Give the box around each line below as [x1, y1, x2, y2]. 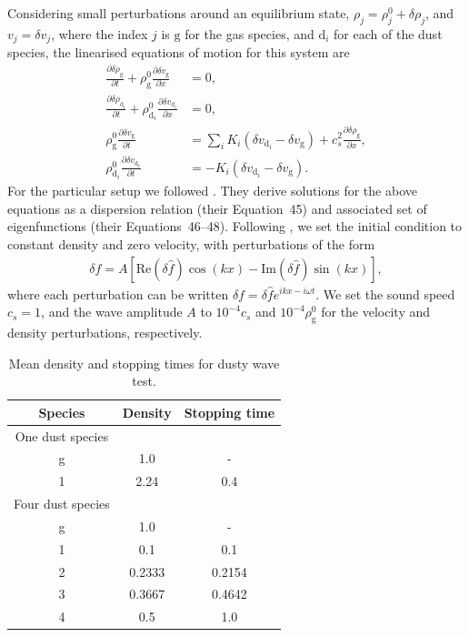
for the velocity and [321, 302, 431, 321]
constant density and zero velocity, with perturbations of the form [7, 234, 375, 253]
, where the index [51, 24, 148, 43]
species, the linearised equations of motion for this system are [7, 43, 350, 62]
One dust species [15, 426, 109, 445]
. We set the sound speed [315, 284, 455, 303]
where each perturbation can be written [7, 284, 229, 303]
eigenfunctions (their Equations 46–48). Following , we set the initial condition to [7, 217, 463, 236]
